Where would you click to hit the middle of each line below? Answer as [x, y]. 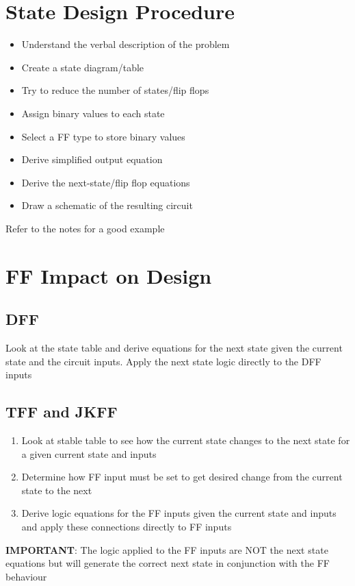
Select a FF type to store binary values [103, 136]
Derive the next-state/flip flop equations [106, 182]
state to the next [57, 490]
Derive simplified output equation [92, 159]
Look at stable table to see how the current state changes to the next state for [186, 440]
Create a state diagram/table [83, 67]
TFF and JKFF [62, 412]
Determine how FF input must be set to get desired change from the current [182, 477]
